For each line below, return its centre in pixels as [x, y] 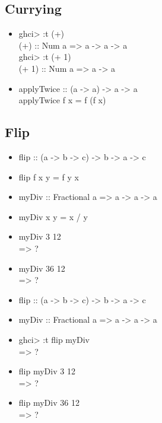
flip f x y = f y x [49, 176]
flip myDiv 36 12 [49, 403]
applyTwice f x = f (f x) [62, 100]
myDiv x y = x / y [53, 216]
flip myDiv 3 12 [47, 371]
